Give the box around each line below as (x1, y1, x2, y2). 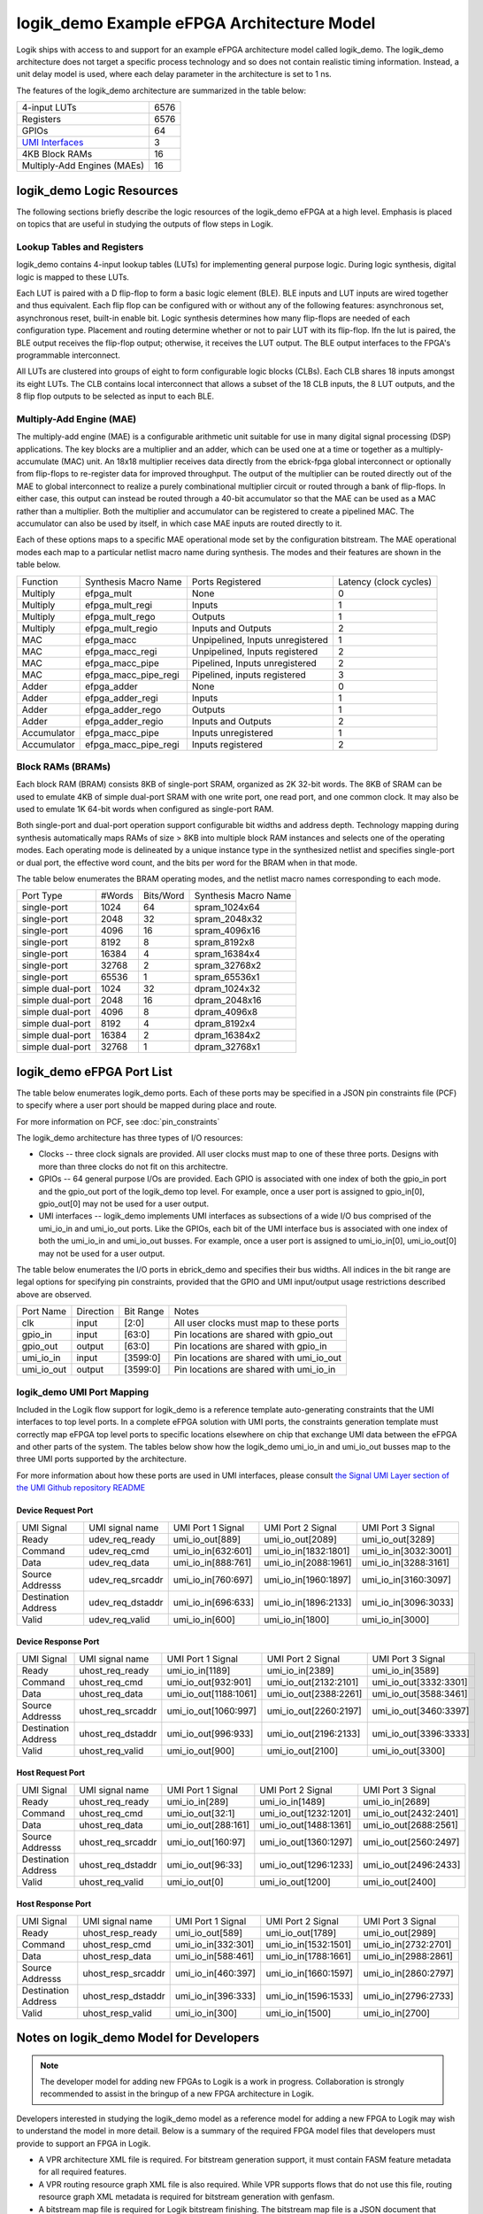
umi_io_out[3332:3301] (372, 1676, 468, 1688)
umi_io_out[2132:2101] (266, 1676, 359, 1688)
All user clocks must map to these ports (173, 1317, 340, 1329)
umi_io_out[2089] (264, 1533, 338, 1545)
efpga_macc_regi (85, 645, 157, 657)
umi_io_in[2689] (363, 1795, 431, 1808)
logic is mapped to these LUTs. (16, 271, 130, 283)
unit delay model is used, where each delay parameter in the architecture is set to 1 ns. (16, 69, 332, 80)
